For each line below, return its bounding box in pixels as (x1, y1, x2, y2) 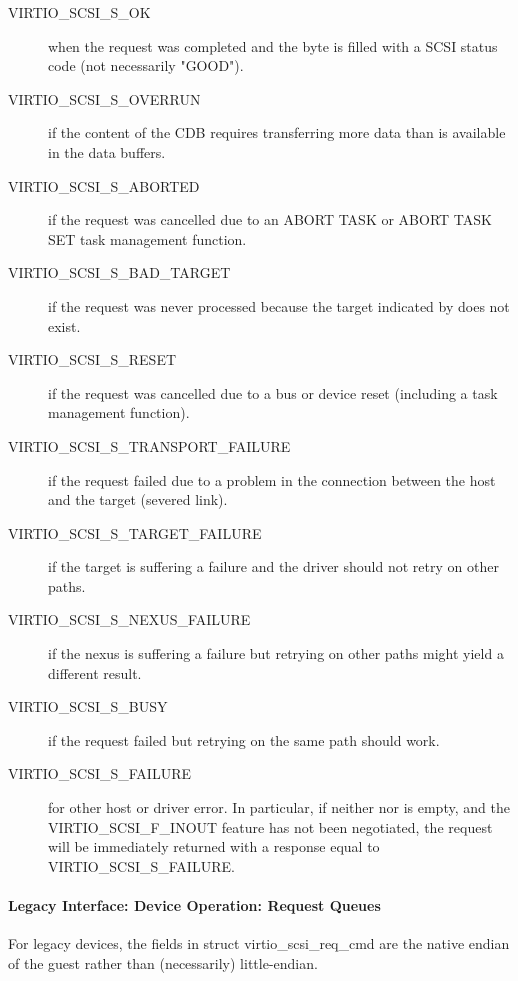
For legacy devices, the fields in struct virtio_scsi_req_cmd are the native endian (8, 933, 510, 954)
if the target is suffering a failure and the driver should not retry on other (48, 556, 499, 577)
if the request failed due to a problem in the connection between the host (48, 469, 496, 490)
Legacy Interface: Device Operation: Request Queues (8, 895, 381, 915)
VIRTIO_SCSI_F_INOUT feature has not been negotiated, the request (48, 816, 493, 837)
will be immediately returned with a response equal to (48, 836, 380, 857)
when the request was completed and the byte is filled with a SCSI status (48, 35, 498, 56)
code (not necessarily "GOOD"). (48, 55, 244, 76)
